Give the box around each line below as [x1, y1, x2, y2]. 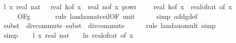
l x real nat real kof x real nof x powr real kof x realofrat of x [3, 1, 232, 11]
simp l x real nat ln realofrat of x [3, 29, 133, 40]
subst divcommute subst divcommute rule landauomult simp [3, 20, 216, 30]
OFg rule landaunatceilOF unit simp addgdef [17, 11, 198, 21]
